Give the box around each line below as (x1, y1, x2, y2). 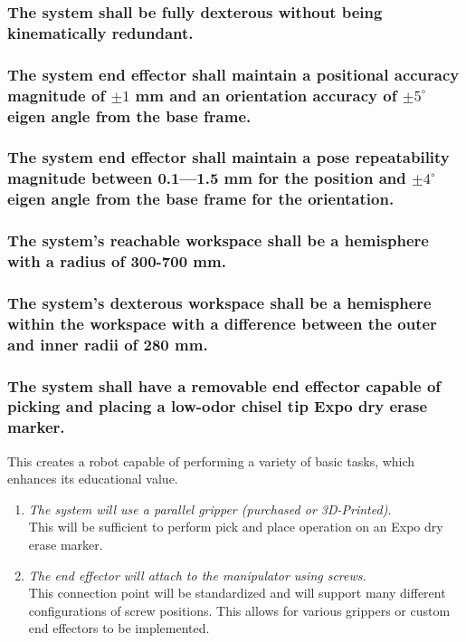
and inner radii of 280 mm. (7, 332, 208, 355)
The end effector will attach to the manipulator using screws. (28, 565, 366, 584)
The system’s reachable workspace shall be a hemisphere (7, 229, 429, 252)
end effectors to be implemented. (28, 619, 210, 638)
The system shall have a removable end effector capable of (7, 374, 442, 397)
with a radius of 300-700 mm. (7, 249, 226, 272)
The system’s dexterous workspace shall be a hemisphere (7, 291, 432, 313)
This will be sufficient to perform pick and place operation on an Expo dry (28, 517, 443, 536)
